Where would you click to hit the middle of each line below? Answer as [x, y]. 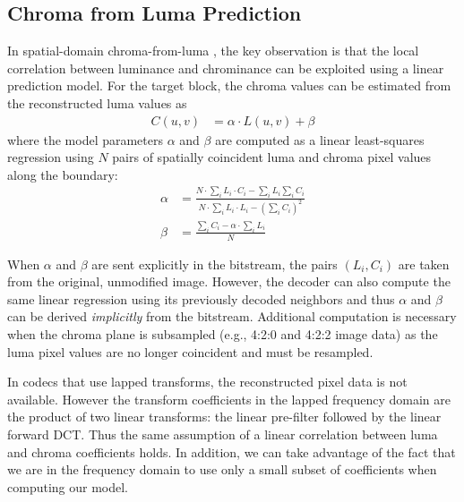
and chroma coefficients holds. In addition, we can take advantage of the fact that [232, 451]
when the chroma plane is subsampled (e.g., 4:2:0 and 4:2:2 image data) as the [223, 334]
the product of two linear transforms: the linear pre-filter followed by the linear [224, 417]
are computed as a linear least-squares [320, 139]
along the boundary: [63, 174]
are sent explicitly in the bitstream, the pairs [215, 264]
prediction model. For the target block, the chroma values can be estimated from [229, 85]
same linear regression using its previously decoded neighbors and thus [201, 298]
